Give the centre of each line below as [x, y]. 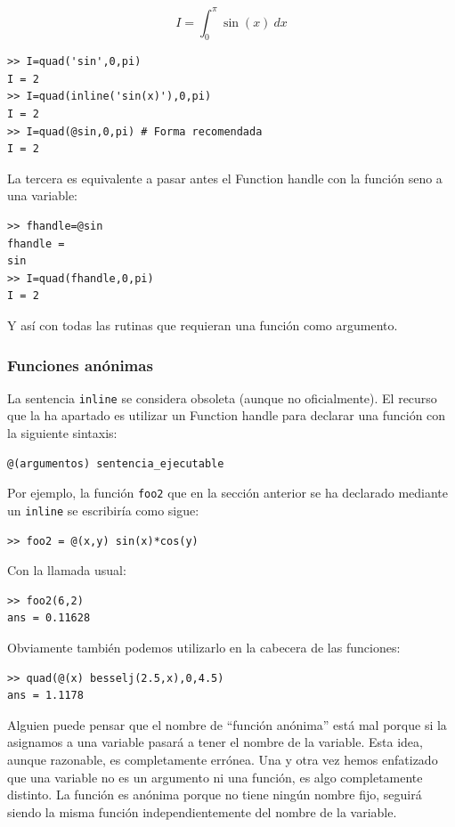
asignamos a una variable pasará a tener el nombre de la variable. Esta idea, [215, 742]
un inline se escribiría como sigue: [103, 510]
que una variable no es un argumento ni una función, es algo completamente [215, 777]
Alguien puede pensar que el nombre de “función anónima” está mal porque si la [227, 724]
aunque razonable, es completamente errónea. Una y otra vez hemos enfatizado [223, 759]
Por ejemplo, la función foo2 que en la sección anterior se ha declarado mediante [228, 493]
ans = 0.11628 [49, 618]
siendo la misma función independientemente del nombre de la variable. [202, 811]
